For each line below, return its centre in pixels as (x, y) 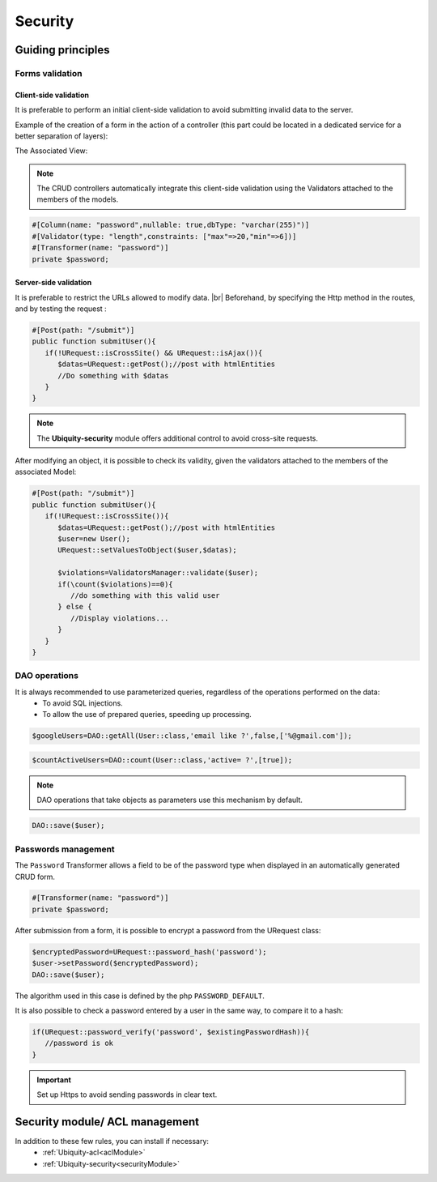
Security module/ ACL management (107, 1122)
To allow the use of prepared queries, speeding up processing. (147, 715)
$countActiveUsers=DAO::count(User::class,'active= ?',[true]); (162, 760)
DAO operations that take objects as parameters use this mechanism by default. (170, 800)
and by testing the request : (61, 309)
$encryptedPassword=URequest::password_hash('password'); (149, 952)
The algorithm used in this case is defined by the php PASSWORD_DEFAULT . (140, 996)
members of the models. (78, 199)
